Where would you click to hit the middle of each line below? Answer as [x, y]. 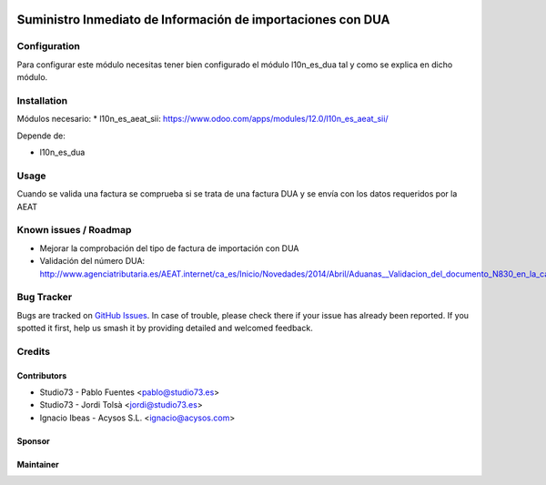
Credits [33, 351]
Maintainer [38, 464]
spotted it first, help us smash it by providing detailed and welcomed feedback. [165, 328]
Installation [42, 100]
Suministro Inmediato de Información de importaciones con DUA [203, 20]
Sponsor [33, 440]
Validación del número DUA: [92, 261]
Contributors [42, 375]
